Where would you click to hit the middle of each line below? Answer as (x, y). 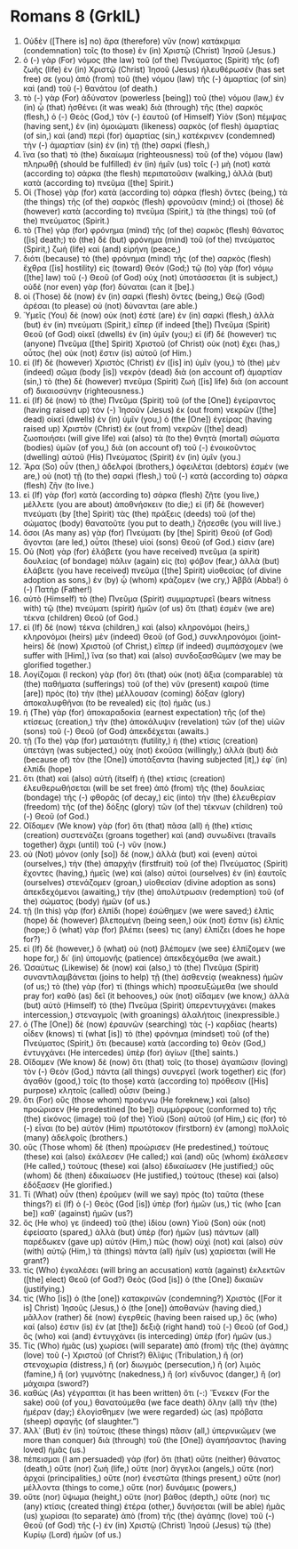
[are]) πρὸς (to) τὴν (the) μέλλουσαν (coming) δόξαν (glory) (134, 693)
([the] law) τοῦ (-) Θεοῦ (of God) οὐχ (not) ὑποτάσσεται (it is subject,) (150, 277)
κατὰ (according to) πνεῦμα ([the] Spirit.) (98, 182)
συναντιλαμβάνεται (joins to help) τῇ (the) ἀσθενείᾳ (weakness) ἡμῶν (153, 977)
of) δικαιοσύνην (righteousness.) (83, 391)
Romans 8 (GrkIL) (75, 16)
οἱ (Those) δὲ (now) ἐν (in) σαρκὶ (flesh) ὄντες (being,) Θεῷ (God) (144, 296)
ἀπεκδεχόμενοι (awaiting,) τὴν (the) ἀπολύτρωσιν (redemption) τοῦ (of (153, 891)
